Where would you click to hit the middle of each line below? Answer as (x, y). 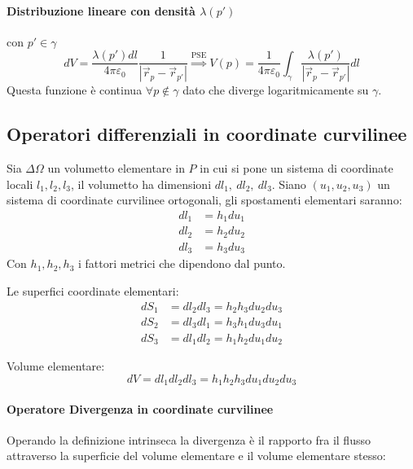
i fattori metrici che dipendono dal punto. (182, 263)
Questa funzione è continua (75, 90)
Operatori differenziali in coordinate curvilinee (207, 134)
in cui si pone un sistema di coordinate (297, 168)
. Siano (289, 184)
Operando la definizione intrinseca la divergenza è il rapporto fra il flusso (189, 439)
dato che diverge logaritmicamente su (276, 90)
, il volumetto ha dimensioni (141, 184)
